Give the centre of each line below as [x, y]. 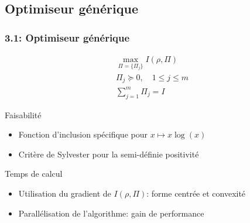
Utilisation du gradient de [65, 193]
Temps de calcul [34, 174]
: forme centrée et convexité [196, 193]
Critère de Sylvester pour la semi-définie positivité [109, 154]
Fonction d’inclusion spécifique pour [83, 134]
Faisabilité [23, 114]
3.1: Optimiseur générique [67, 37]
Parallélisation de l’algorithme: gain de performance [111, 213]
